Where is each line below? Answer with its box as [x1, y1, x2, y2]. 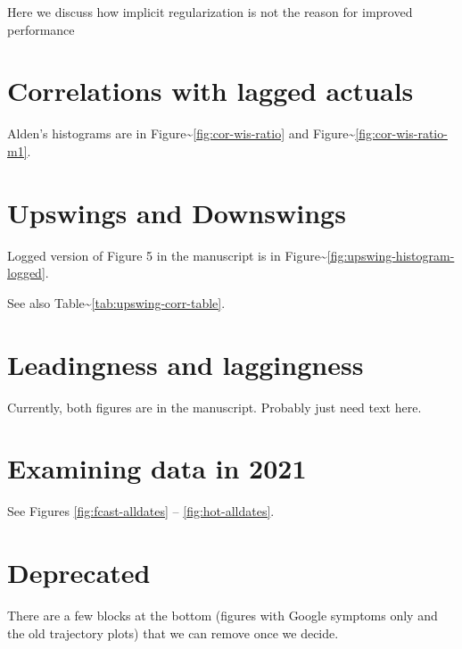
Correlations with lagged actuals [7, 72, 414, 109]
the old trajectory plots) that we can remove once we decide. [7, 623, 339, 642]
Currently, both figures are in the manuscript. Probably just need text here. [7, 397, 422, 416]
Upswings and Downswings [7, 194, 346, 230]
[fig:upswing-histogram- [326, 245, 455, 264]
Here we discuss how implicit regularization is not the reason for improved [7, 3, 413, 21]
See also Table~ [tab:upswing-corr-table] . [7, 293, 226, 312]
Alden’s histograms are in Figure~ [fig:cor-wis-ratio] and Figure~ [7, 124, 356, 143]
